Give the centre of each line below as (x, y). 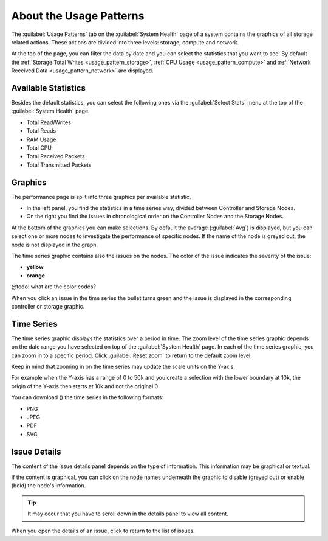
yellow (35, 267)
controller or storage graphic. (48, 306)
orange (36, 275)
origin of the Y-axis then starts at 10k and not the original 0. (85, 386)
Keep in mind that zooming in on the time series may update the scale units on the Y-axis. (123, 367)
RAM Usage (41, 139)
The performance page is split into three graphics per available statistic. (101, 197)
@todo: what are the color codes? (54, 287)
